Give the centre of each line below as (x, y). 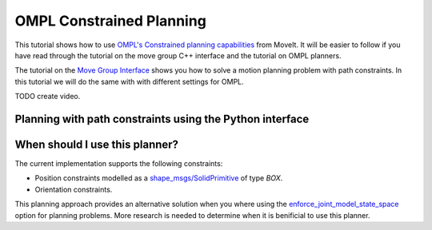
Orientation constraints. (74, 189)
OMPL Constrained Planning (111, 21)
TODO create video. (48, 97)
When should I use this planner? (97, 144)
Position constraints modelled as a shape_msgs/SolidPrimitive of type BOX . (159, 178)
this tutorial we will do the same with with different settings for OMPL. (129, 81)
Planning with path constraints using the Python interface (162, 119)
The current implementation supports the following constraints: (119, 164)
